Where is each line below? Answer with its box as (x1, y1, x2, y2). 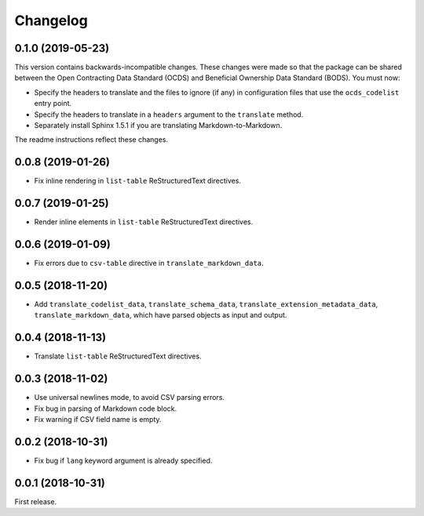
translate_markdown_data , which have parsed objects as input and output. (34, 311, 287, 320)
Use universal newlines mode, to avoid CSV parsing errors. (34, 393, 225, 402)
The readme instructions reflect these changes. (14, 135, 169, 144)
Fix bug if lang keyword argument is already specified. (34, 456, 213, 465)
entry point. (34, 99, 72, 108)
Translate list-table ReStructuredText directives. (34, 351, 202, 361)
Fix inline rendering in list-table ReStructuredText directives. (34, 176, 241, 186)
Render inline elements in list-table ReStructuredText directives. (34, 217, 254, 227)
